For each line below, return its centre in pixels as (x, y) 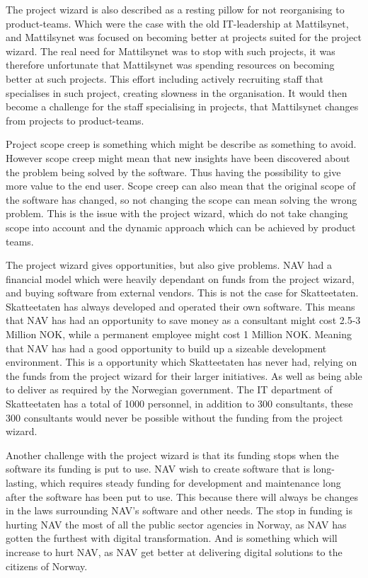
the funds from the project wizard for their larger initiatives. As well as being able (184, 375)
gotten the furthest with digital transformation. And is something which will (172, 538)
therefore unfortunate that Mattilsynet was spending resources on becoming (170, 65)
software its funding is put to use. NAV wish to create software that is (158, 469)
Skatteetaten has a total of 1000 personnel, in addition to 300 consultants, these (179, 404)
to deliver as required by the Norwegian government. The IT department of (169, 389)
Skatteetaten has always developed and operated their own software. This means (180, 306)
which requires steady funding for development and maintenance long (191, 482)
